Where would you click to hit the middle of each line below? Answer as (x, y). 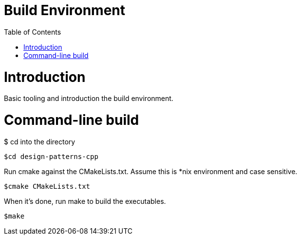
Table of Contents (33, 32)
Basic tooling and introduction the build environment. (89, 99)
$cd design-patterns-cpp (51, 156)
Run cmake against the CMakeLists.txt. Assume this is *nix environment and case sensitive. (151, 171)
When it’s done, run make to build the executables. (85, 201)
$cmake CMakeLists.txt (47, 186)
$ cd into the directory (40, 141)
